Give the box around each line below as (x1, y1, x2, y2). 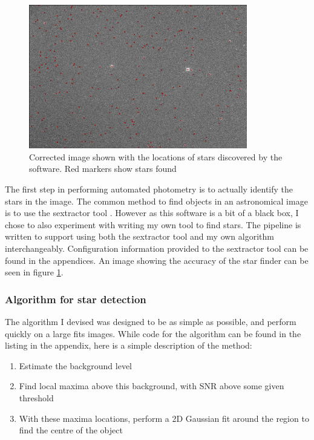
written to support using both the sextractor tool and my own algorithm (5, 230, 274, 243)
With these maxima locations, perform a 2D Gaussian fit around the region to (19, 412, 309, 424)
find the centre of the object (19, 424, 123, 436)
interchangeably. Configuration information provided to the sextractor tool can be (5, 241, 309, 254)
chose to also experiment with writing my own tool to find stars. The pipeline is (5, 218, 301, 231)
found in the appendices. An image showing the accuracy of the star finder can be (5, 254, 309, 266)
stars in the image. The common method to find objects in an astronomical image (5, 194, 308, 207)
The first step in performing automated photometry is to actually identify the (5, 182, 293, 195)
